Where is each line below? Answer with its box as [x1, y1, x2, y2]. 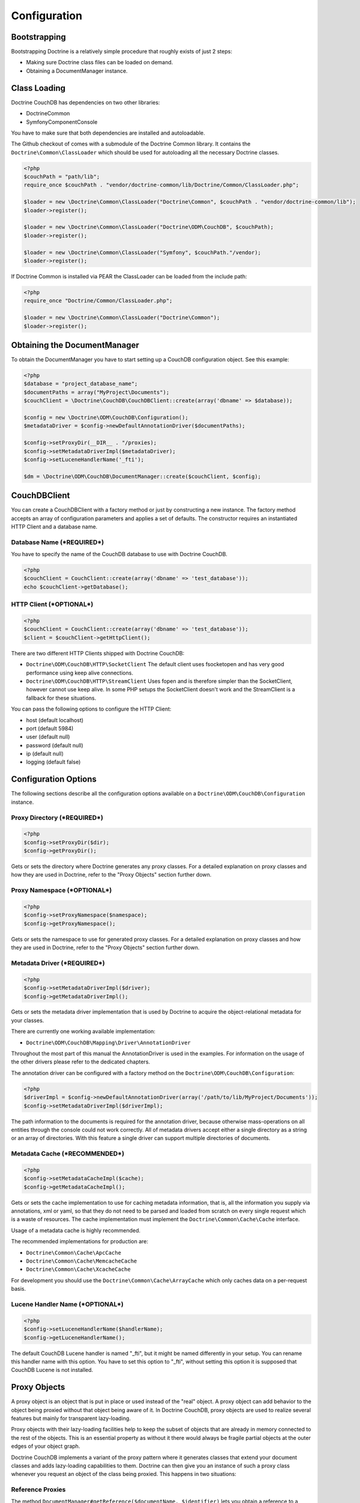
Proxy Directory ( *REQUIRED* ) [11, 813, 103, 822]
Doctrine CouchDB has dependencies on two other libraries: [11, 99, 160, 106]
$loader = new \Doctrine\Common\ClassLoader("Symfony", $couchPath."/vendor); [23, 249, 261, 256]
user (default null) [26, 733, 70, 741]
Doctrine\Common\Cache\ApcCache [26, 1249, 121, 1256]
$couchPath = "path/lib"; [23, 173, 100, 180]
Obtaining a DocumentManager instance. [26, 67, 128, 75]
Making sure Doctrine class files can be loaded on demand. [26, 59, 173, 66]
